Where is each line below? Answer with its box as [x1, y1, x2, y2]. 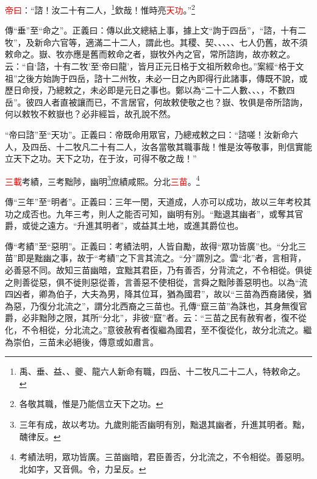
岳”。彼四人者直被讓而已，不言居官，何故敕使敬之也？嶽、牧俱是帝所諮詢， [5, 95, 308, 108]
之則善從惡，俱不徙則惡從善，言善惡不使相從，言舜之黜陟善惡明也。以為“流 [5, 275, 308, 288]
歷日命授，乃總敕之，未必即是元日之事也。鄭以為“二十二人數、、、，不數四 [5, 84, 295, 96]
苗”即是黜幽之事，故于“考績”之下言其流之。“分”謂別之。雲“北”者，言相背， [5, 251, 307, 264]
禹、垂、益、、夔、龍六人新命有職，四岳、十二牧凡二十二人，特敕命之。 [19, 365, 305, 378]
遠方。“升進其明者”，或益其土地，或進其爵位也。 [47, 219, 244, 232]
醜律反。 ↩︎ [19, 430, 61, 442]
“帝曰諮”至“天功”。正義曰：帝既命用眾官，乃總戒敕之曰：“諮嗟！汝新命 [5, 128, 290, 140]
